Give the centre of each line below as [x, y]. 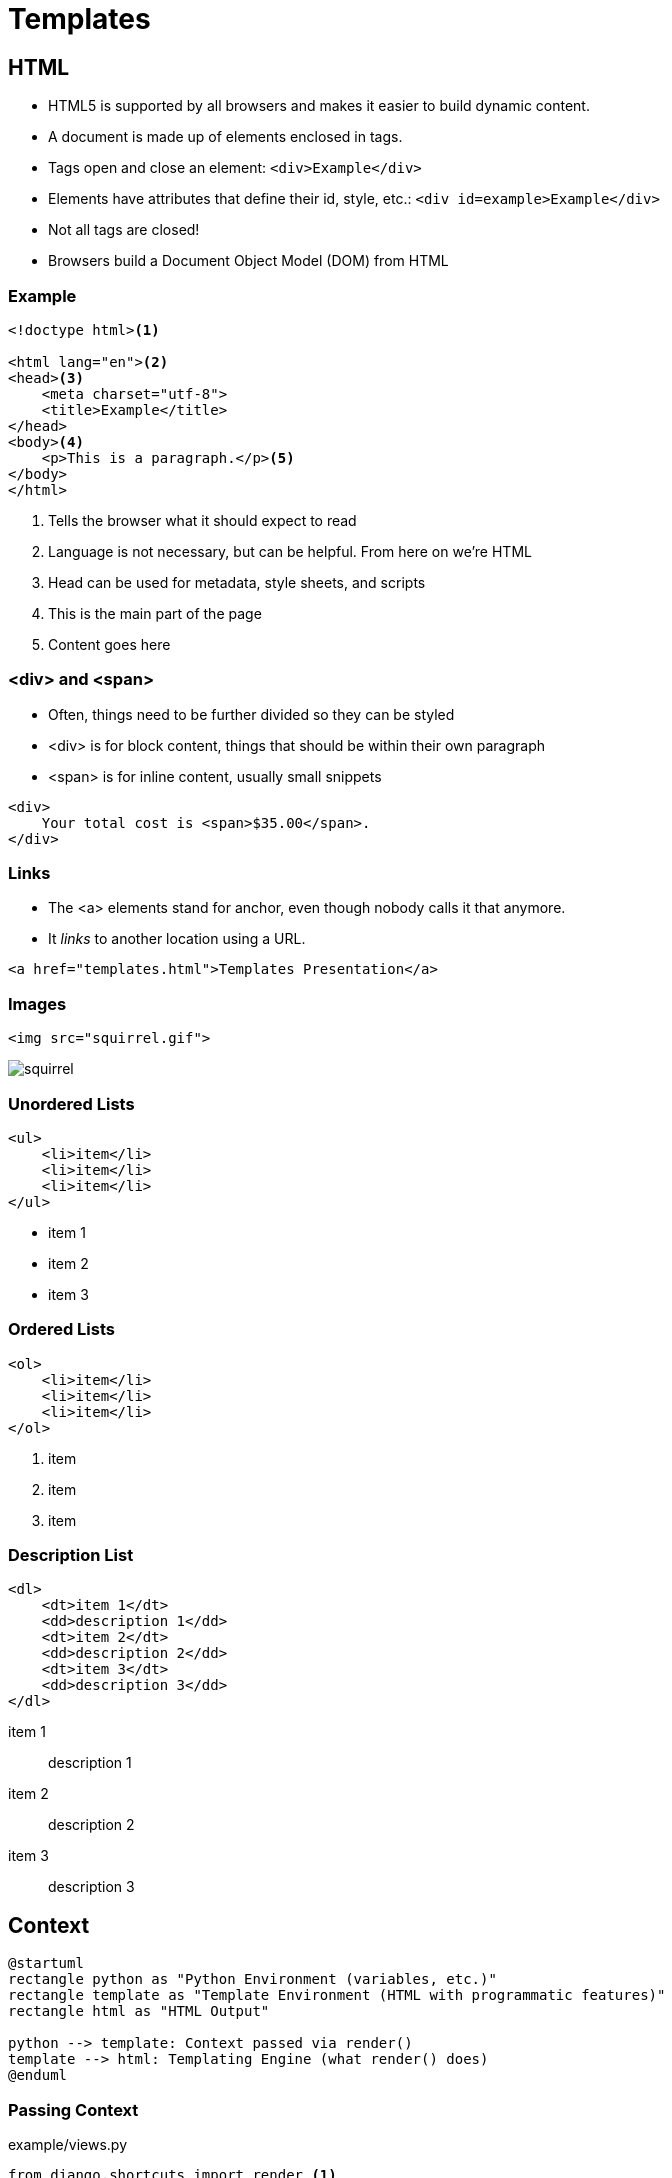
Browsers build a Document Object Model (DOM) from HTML [248, 261]
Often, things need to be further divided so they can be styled [251, 714]
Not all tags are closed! [124, 230]
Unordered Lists [71, 1103]
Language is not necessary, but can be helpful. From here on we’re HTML [290, 551]
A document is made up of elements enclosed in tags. [225, 137]
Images [37, 1003]
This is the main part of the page [155, 613]
